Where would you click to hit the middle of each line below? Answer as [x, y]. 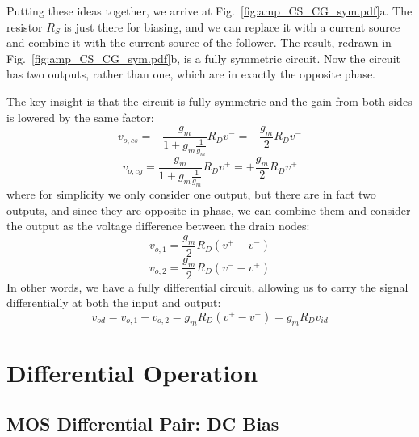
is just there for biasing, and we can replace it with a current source [232, 26]
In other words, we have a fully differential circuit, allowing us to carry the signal [207, 286]
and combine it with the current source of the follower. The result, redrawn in [199, 42]
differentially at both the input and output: [114, 303]
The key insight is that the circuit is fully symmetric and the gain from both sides [209, 101]
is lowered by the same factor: [80, 117]
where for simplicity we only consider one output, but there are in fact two [191, 194]
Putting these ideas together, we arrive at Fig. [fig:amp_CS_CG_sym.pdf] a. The [209, 11]
